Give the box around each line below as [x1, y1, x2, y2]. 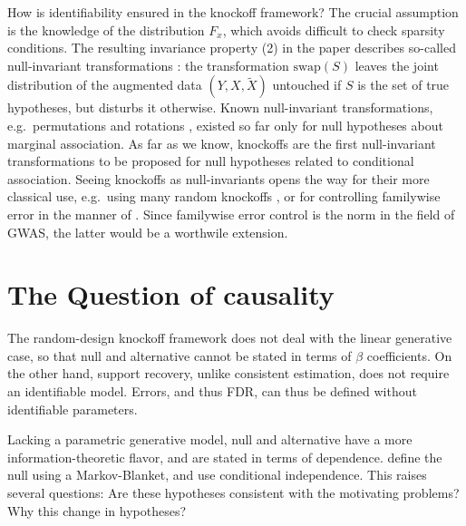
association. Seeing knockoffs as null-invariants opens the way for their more [7, 169, 430, 188]
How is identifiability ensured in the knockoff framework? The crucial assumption [7, 3, 459, 21]
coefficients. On [366, 346, 452, 365]
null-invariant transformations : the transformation [7, 55, 289, 74]
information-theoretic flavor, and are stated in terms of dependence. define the [7, 447, 442, 466]
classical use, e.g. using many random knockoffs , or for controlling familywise [7, 187, 441, 206]
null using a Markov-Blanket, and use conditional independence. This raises [7, 465, 427, 484]
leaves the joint [354, 55, 439, 74]
